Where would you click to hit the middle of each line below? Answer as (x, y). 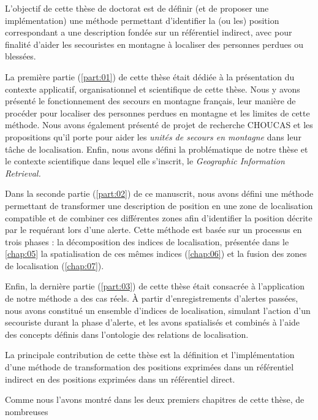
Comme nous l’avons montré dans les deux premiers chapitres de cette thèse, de (155, 399)
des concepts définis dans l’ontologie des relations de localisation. (127, 334)
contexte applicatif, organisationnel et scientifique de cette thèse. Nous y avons (153, 89)
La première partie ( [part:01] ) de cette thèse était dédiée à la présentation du (150, 76)
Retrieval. (23, 173)
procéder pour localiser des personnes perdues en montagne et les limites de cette (157, 113)
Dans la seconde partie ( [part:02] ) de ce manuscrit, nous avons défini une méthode (159, 193)
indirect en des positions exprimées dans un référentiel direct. (120, 379)
